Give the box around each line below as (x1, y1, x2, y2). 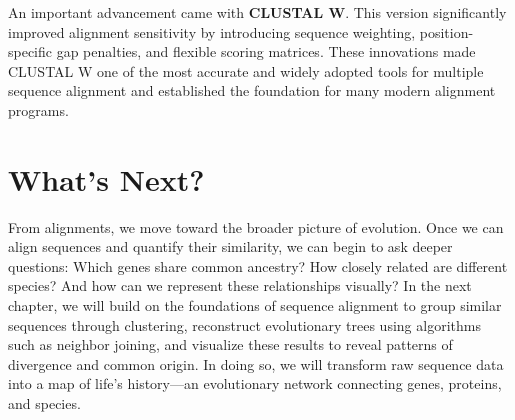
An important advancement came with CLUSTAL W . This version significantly (8, 2, 507, 22)
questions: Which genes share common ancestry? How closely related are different (8, 255, 508, 276)
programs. (8, 99, 69, 120)
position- (419, 21, 474, 42)
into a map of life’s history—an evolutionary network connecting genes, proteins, (8, 373, 502, 394)
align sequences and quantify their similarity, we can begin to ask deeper (8, 236, 453, 257)
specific (8, 41, 53, 62)
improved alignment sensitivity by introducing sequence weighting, (8, 21, 416, 42)
